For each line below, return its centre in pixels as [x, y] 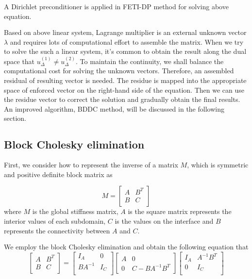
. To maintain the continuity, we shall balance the [150, 61]
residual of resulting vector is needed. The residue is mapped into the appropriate [125, 80]
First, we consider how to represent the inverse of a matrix [91, 165]
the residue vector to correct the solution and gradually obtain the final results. [122, 99]
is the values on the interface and [164, 221]
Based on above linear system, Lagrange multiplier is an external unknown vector [125, 32]
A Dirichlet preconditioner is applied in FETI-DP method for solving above [116, 6]
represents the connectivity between [57, 230]
